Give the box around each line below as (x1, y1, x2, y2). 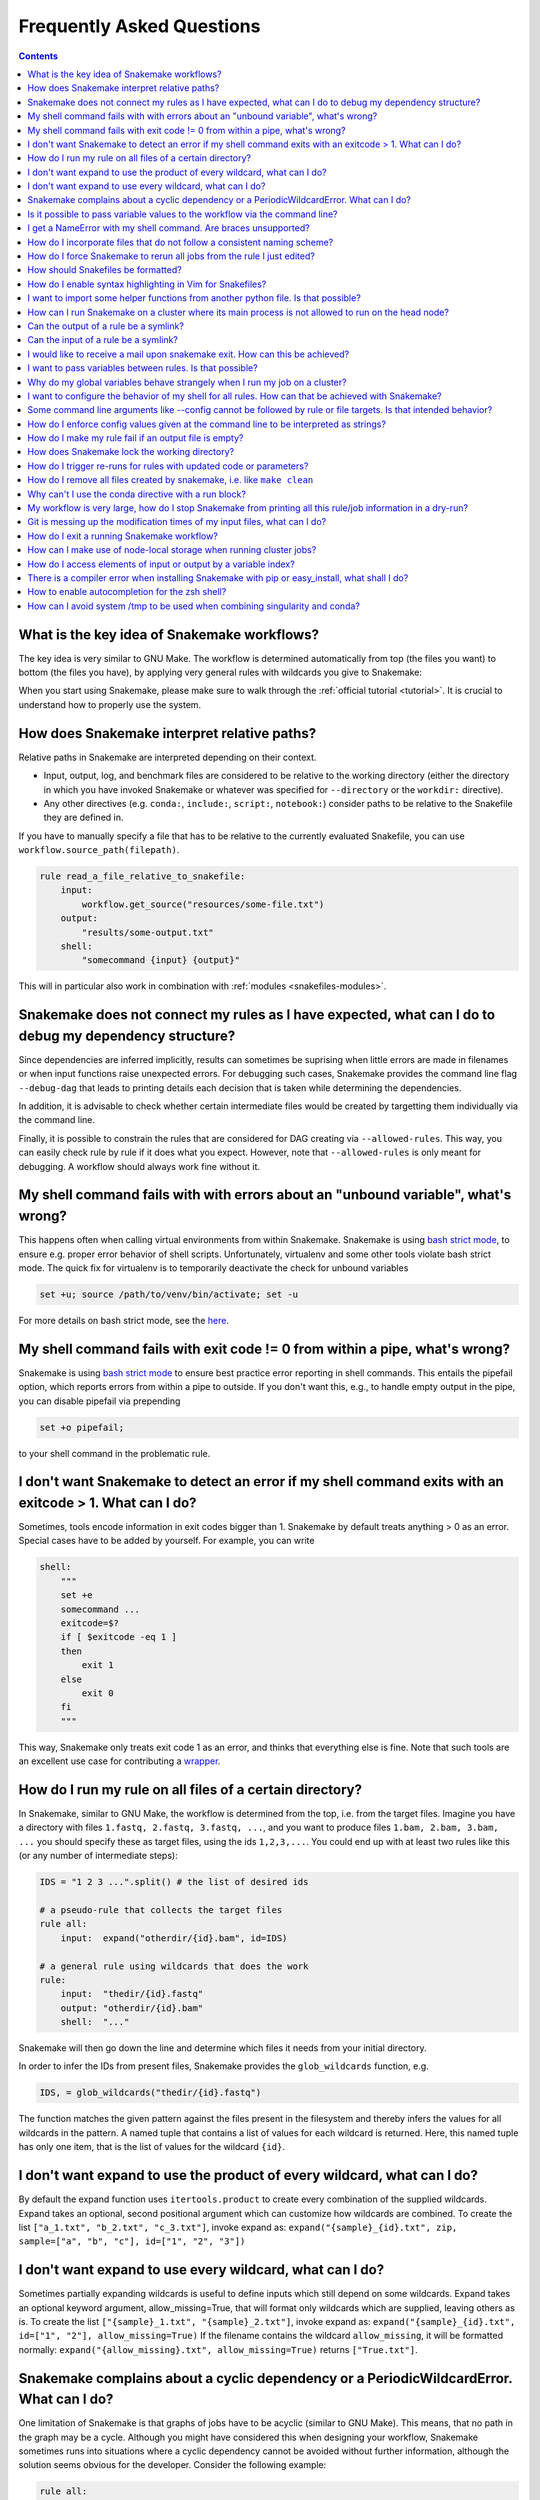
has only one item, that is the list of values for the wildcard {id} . (18, 2141, 285, 2153)
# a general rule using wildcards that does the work (39, 1960, 309, 1972)
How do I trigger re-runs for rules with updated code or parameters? (27, 460, 309, 472)
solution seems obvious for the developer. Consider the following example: (18, 2459, 327, 2471)
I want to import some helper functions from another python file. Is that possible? (27, 292, 362, 304)
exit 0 (81, 1687, 114, 1699)
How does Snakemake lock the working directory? (27, 446, 235, 458)
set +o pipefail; (39, 1421, 125, 1433)
